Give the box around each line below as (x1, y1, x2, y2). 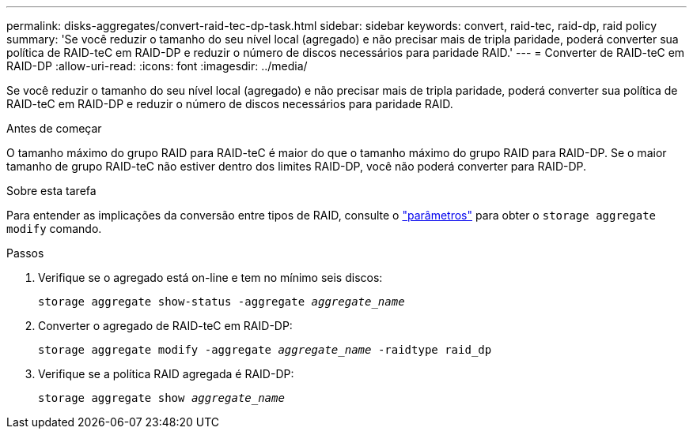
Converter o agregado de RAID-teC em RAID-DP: (38, 319, 293, 332)
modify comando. (6, 222, 102, 235)
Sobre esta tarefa (6, 184, 97, 197)
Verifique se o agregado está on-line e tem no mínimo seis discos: (38, 271, 383, 284)
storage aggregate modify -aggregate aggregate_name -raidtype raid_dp (38, 343, 492, 356)
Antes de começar (6, 122, 102, 135)
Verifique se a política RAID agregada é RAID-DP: (38, 367, 294, 381)
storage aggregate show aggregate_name (38, 392, 285, 404)
